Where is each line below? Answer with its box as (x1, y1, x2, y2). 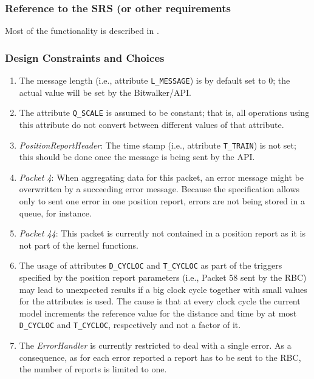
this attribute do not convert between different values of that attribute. (19, 118, 284, 130)
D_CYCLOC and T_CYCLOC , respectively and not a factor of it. (19, 318, 241, 331)
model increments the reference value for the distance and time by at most (19, 306, 297, 319)
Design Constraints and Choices (5, 50, 165, 65)
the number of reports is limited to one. (19, 363, 167, 375)
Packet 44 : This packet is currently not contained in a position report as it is (19, 227, 305, 240)
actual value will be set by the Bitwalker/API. (19, 86, 192, 98)
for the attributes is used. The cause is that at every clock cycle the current (19, 295, 301, 307)
